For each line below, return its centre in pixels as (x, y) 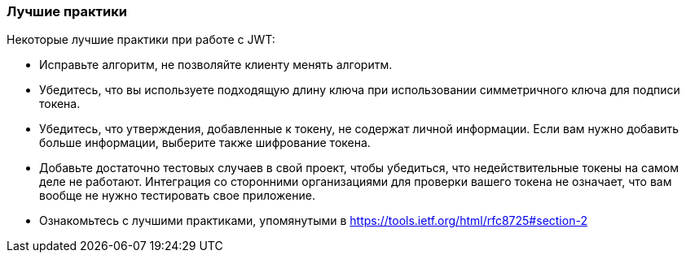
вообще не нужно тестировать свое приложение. (177, 196)
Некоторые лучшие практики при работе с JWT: (141, 40)
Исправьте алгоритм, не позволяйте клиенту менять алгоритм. (216, 65)
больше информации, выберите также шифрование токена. (205, 143)
